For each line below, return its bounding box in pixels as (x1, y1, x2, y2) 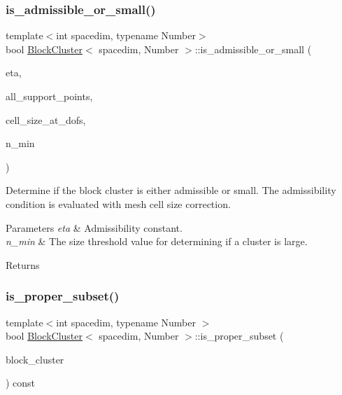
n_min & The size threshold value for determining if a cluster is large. (6, 234, 308, 249)
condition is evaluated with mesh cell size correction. (6, 196, 231, 211)
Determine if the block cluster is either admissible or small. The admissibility (6, 183, 336, 197)
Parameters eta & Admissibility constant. (6, 220, 183, 235)
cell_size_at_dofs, (6, 112, 86, 127)
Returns (6, 257, 40, 272)
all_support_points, (6, 89, 93, 103)
